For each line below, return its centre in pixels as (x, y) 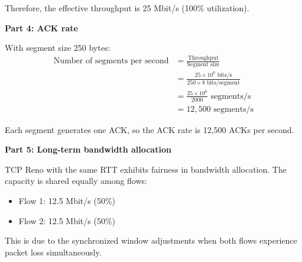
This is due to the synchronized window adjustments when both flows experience (151, 240)
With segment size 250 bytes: (58, 48)
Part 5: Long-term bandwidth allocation (88, 149)
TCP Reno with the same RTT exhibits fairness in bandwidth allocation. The (146, 169)
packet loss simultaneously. (53, 252)
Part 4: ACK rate (41, 28)
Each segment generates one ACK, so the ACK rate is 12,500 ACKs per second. (150, 129)
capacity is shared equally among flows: (76, 181)
